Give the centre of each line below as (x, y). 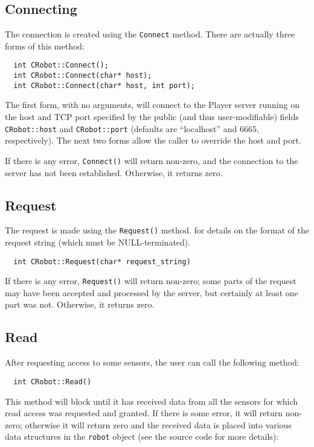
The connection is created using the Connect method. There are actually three (150, 34)
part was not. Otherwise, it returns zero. (80, 304)
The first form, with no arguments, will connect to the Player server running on (152, 105)
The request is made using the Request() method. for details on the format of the (157, 230)
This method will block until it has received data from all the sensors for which (152, 401)
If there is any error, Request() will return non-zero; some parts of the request (151, 281)
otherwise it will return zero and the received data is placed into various (158, 424)
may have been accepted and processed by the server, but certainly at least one (152, 292)
